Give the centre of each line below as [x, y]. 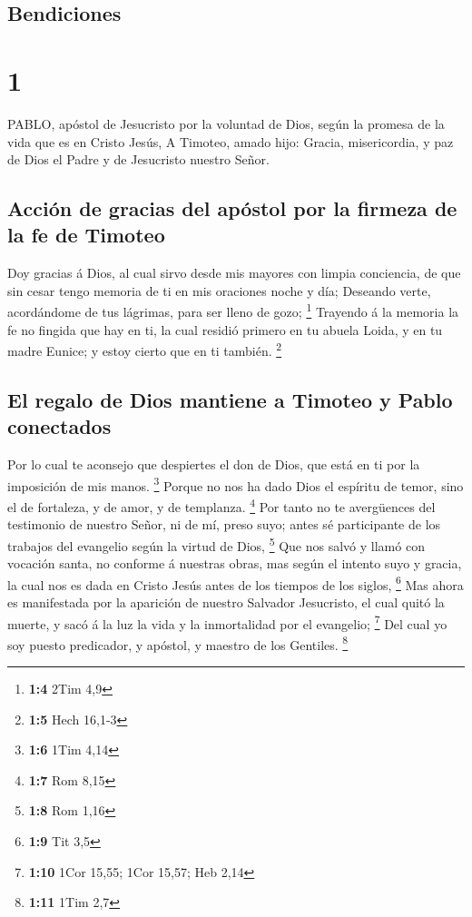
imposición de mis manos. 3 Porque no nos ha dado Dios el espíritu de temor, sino [236, 484]
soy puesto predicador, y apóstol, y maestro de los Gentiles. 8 [178, 643]
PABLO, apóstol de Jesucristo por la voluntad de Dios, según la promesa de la [226, 123]
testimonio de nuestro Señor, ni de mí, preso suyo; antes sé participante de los [224, 524]
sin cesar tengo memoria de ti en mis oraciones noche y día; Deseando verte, [219, 290]
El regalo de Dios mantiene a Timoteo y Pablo [230, 399]
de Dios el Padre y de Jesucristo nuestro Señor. [138, 159]
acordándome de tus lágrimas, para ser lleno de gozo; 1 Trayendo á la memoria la [233, 311]
